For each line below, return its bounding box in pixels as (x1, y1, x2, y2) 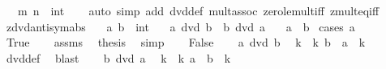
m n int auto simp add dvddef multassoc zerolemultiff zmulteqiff (17, 2, 380, 18)
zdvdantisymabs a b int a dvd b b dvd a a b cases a (6, 18, 355, 34)
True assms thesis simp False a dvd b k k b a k (6, 34, 366, 51)
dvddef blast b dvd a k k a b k (6, 49, 231, 66)
